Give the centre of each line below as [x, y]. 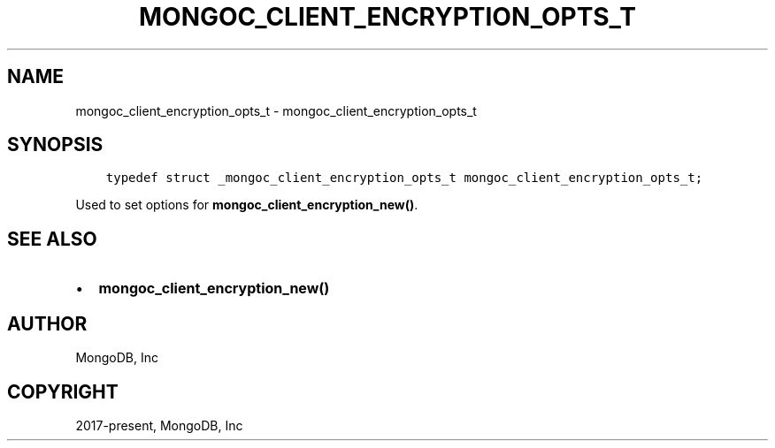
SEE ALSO [52, 239]
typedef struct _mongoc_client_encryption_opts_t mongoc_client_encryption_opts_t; [404, 178]
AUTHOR [47, 323]
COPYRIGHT [63, 391]
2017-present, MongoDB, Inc [159, 425]
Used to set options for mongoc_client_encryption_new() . [247, 205]
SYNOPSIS [55, 145]
